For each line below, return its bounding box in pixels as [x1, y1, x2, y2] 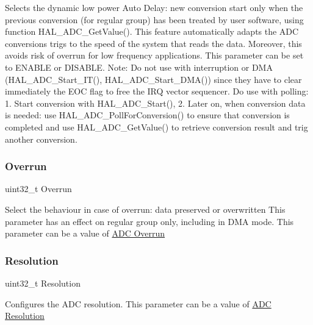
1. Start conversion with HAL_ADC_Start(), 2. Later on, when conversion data [5, 96, 306, 109]
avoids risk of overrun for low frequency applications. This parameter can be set [5, 49, 304, 62]
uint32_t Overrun [5, 182, 72, 195]
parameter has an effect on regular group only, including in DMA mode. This [5, 215, 294, 227]
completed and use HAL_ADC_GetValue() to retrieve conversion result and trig [5, 120, 308, 133]
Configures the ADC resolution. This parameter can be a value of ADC [5, 297, 272, 310]
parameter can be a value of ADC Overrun [5, 227, 165, 240]
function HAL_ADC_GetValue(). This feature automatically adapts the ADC [5, 25, 299, 38]
